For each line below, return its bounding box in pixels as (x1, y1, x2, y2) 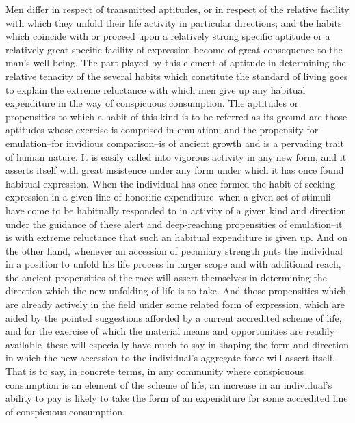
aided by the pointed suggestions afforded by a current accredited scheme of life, (5, 310, 342, 324)
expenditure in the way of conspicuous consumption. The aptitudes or (5, 96, 299, 110)
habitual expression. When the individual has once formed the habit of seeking (5, 176, 335, 190)
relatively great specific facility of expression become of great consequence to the (5, 42, 343, 56)
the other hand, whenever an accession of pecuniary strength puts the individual (5, 243, 343, 257)
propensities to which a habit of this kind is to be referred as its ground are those (5, 109, 347, 123)
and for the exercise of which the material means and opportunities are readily (5, 324, 335, 338)
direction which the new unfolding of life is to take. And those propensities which (5, 283, 346, 298)
